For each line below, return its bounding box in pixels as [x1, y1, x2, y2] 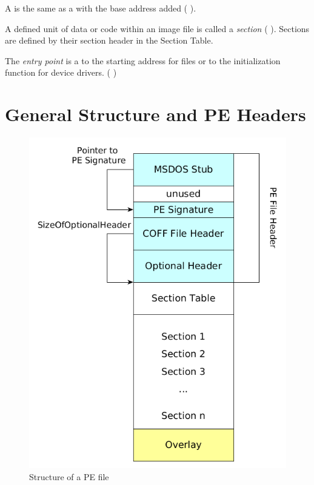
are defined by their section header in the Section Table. [5, 34, 213, 47]
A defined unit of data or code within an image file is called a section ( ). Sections [5, 22, 310, 35]
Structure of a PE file [29, 470, 109, 483]
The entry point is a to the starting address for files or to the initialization [5, 54, 281, 67]
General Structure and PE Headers [5, 102, 306, 127]
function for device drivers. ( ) [5, 66, 117, 79]
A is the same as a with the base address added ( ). [5, 2, 196, 14]
